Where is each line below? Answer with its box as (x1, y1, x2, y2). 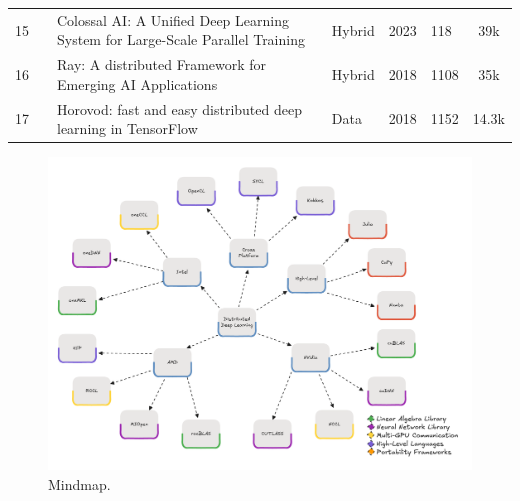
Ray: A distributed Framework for (57, 54, 267, 75)
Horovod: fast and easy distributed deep (57, 98, 302, 119)
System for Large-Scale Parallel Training (57, 29, 305, 50)
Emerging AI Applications (57, 73, 218, 94)
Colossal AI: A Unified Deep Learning (57, 9, 289, 30)
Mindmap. (48, 473, 111, 494)
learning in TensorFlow (57, 118, 198, 139)
